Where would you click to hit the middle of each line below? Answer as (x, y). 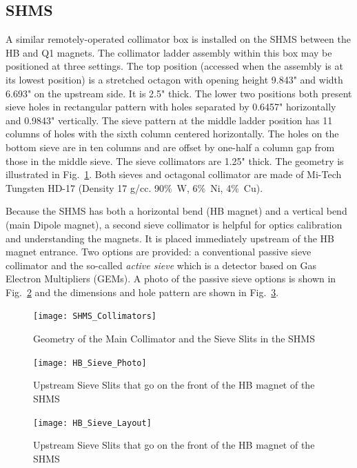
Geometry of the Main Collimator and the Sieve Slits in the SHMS (174, 339)
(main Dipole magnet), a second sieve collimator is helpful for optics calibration (174, 224)
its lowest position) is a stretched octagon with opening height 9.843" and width (174, 79)
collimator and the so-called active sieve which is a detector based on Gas (161, 265)
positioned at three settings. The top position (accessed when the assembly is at (174, 66)
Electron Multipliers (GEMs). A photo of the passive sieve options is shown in (171, 279)
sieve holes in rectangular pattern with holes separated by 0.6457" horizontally (171, 107)
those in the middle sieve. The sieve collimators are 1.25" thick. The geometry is (175, 160)
